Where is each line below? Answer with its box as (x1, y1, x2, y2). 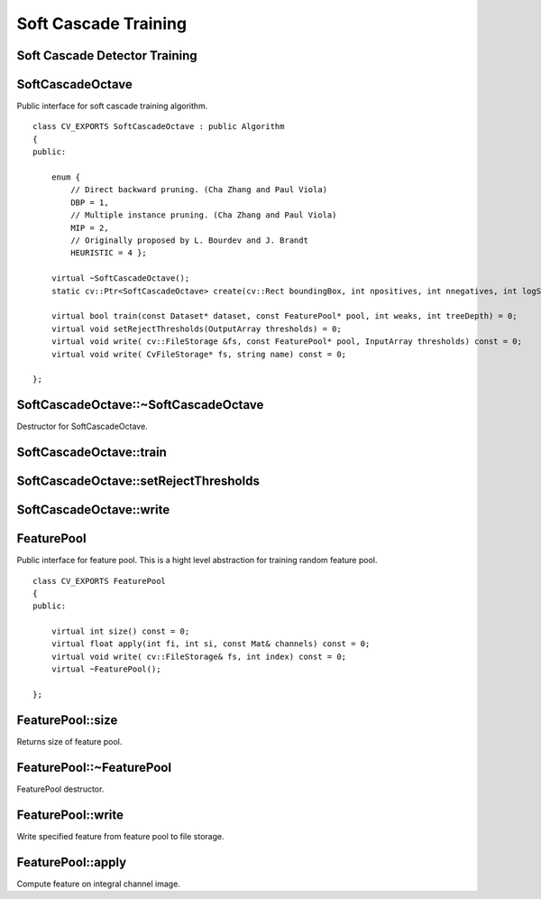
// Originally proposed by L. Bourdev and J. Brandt (70, 235, 308, 246)
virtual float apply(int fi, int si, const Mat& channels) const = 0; (50, 639, 371, 649)
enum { (50, 172, 81, 182)
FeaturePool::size (16, 712, 118, 728)
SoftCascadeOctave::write (16, 502, 170, 518)
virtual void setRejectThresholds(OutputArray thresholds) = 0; (50, 323, 342, 334)
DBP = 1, (70, 197, 109, 208)
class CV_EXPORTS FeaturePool (32, 576, 167, 586)
